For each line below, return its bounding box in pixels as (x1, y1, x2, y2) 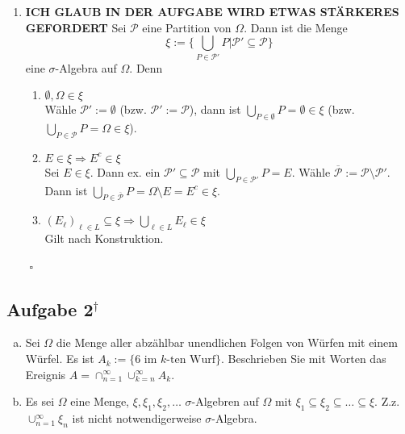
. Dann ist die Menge (244, 19, 348, 35)
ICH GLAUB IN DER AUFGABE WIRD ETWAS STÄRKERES (25, 3, 399, 19)
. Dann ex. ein (90, 163, 161, 180)
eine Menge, (70, 393, 129, 410)
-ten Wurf (166, 354, 216, 366)
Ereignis (25, 365, 66, 382)
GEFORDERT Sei (25, 19, 127, 35)
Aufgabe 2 (6, 296, 94, 321)
